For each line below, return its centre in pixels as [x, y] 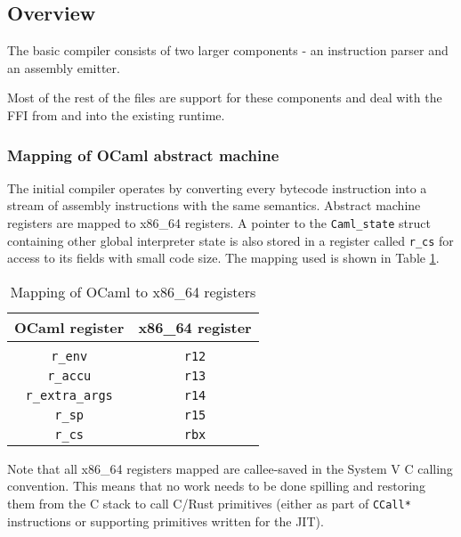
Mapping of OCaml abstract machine [143, 155]
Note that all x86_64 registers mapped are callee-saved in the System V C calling [230, 468]
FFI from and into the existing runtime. [116, 114]
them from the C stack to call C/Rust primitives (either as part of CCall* [209, 504]
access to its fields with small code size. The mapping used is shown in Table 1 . [223, 258]
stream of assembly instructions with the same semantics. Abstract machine [214, 205]
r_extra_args [69, 395]
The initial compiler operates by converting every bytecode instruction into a [217, 187]
